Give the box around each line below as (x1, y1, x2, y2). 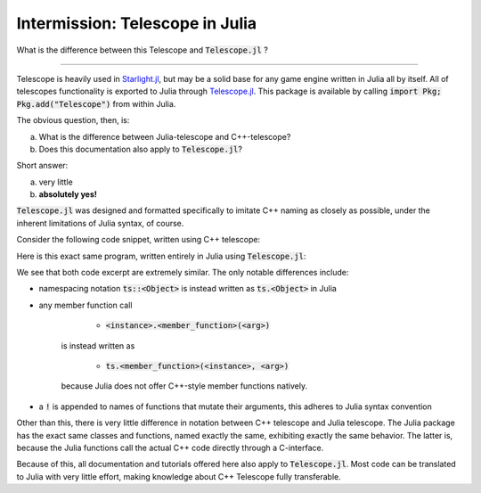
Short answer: (16, 160, 69, 171)
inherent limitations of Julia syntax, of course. (16, 218, 184, 228)
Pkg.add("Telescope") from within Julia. (16, 98, 176, 109)
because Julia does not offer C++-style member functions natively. (61, 381, 307, 391)
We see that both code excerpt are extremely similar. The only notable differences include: (16, 267, 349, 278)
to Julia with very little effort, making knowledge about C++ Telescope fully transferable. (16, 471, 342, 481)
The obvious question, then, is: (16, 115, 130, 126)
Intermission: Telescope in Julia (16, 13, 257, 33)
